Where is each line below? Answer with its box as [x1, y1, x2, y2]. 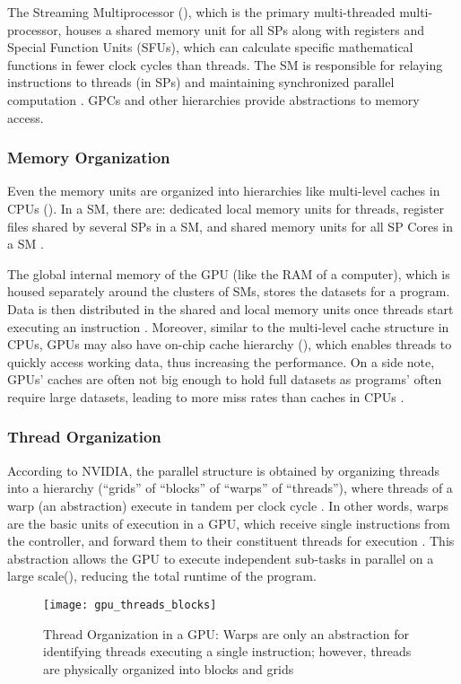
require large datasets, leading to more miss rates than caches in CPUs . [7, 387, 404, 406]
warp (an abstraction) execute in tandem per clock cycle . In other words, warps [7, 495, 448, 514]
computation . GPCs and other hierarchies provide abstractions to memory [7, 90, 420, 109]
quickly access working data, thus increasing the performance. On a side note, [7, 352, 435, 371]
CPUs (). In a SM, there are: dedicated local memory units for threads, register [7, 198, 444, 217]
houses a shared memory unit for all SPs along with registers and [65, 20, 425, 39]
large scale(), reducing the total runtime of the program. [7, 566, 317, 585]
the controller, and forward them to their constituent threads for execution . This [7, 531, 455, 550]
